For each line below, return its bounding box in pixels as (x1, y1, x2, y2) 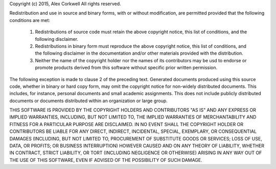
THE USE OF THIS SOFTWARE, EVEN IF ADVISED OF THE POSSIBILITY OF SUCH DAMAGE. (9, 157, 203, 163)
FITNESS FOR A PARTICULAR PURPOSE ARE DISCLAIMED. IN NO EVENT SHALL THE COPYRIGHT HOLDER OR (9, 121, 244, 127)
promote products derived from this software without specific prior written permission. (35, 64, 218, 71)
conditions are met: (9, 17, 51, 23)
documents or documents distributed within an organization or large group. (9, 98, 168, 104)
